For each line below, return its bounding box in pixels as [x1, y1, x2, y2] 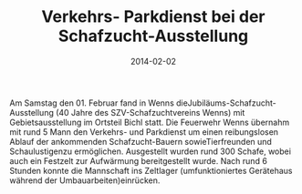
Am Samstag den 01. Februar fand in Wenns [9, 97, 175, 108]
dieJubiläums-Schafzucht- [176, 97, 276, 108]
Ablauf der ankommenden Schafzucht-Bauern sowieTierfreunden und [9, 136, 272, 147]
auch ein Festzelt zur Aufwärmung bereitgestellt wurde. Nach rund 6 [9, 155, 267, 166]
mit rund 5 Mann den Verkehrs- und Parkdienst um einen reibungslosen [9, 126, 279, 138]
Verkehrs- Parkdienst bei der [41, 6, 266, 27]
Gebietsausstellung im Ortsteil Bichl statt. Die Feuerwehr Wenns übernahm [9, 117, 290, 128]
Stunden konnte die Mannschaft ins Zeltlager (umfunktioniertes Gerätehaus [9, 165, 293, 176]
